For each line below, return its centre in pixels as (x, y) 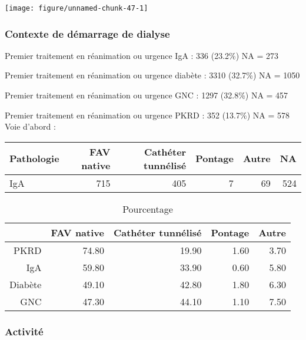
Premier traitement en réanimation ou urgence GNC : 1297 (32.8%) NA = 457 (147, 95)
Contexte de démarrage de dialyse (87, 33)
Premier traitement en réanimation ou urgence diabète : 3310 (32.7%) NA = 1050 (152, 75)
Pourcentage (148, 209)
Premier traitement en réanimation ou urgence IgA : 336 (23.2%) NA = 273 (142, 55)
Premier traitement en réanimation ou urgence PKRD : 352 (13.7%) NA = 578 (147, 115)
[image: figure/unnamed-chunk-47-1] (76, 8)
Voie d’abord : (30, 126)
